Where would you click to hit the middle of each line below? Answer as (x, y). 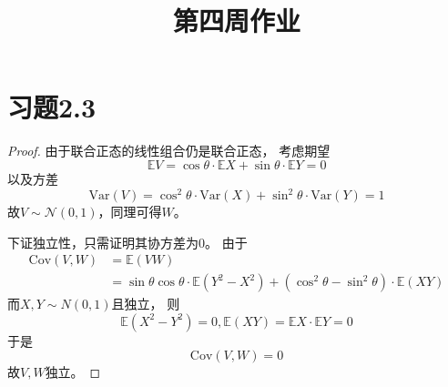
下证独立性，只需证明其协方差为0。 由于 (127, 242)
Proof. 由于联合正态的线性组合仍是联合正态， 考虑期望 (169, 151)
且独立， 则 (146, 304)
